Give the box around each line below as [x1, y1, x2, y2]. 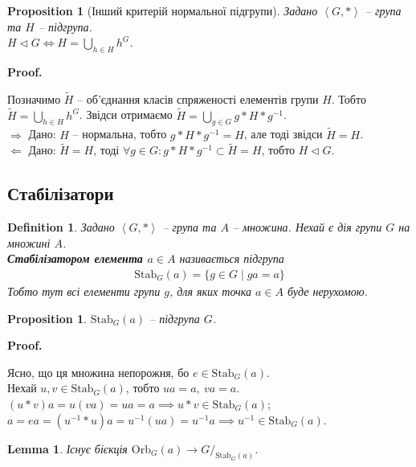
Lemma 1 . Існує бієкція [7, 440, 128, 457]
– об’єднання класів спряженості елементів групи [77, 90, 319, 107]
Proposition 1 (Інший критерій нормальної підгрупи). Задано [7, 2, 318, 18]
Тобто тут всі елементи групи [7, 283, 161, 300]
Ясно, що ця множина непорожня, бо [7, 363, 190, 380]
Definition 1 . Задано [7, 219, 115, 236]
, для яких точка [169, 283, 251, 300]
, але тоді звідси [243, 125, 323, 142]
